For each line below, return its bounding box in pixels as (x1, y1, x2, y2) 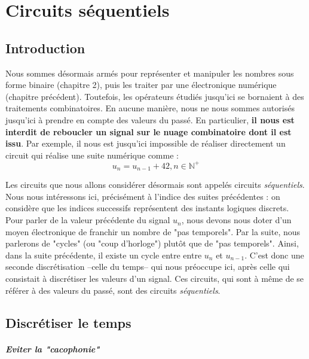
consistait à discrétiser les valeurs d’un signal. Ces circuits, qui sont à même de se (5, 272, 304, 285)
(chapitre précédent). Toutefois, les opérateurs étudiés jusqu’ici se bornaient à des (5, 90, 304, 102)
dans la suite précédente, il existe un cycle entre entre (5, 248, 202, 261)
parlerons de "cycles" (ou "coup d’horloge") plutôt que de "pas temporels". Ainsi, (5, 237, 299, 250)
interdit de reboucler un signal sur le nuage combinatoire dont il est (5, 125, 292, 138)
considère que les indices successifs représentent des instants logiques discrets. (5, 202, 289, 214)
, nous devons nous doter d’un (181, 214, 292, 226)
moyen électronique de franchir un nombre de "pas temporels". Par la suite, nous (5, 225, 301, 238)
